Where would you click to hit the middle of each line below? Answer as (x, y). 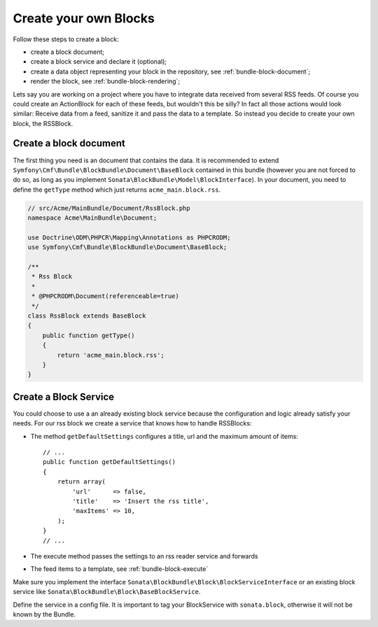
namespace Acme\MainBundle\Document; (92, 218)
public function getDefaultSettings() (110, 462)
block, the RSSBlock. (43, 123)
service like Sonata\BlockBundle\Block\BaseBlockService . (107, 592)
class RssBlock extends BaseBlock (87, 316)
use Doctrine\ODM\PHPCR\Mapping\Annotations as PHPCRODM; (129, 237)
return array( (82, 482)
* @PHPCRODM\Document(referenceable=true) (106, 296)
